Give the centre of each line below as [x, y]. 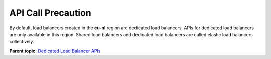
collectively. [22, 42]
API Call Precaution [50, 13]
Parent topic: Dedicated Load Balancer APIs [55, 51]
